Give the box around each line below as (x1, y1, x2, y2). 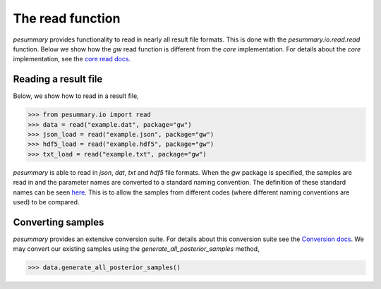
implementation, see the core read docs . (13, 55, 131, 63)
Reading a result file (13, 73, 103, 85)
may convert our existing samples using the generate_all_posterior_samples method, (13, 245, 260, 253)
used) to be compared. (13, 197, 80, 206)
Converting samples (13, 216, 104, 228)
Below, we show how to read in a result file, (13, 92, 139, 100)
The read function (13, 11, 121, 26)
